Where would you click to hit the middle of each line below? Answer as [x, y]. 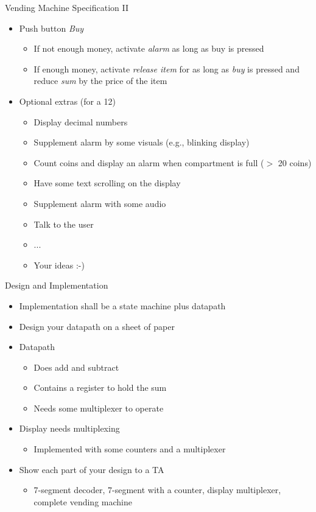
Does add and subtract [76, 367]
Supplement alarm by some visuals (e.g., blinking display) [142, 142]
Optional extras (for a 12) [67, 101]
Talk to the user [64, 224]
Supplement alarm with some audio [100, 203]
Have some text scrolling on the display [107, 183]
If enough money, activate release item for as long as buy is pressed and [167, 68]
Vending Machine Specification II [67, 7]
